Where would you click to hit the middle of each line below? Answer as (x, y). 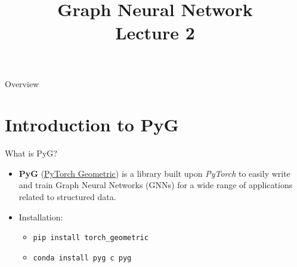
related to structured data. (67, 197)
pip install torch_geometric (91, 238)
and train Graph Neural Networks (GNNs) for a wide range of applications (156, 185)
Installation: (41, 217)
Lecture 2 (155, 33)
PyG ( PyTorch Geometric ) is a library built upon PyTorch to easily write (154, 173)
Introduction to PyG (92, 125)
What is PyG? (31, 153)
